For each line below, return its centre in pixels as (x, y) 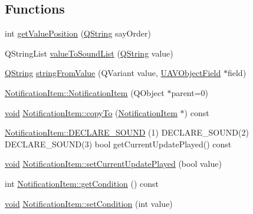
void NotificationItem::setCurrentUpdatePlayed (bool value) (113, 164)
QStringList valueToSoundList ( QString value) (89, 53)
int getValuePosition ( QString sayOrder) (78, 33)
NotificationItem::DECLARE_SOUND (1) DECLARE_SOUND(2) (127, 132)
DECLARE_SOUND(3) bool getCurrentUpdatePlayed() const (118, 144)
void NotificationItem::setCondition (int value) (89, 203)
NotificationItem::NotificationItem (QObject (85, 92)
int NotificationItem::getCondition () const (82, 183)
